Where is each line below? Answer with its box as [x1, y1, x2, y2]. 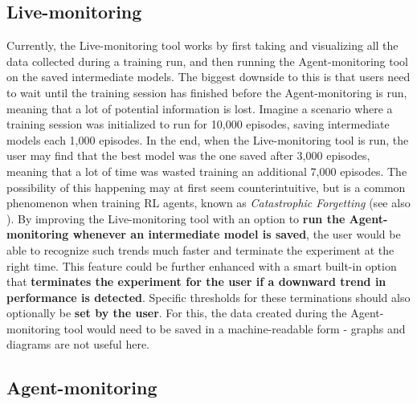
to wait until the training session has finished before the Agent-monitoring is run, [6, 84, 407, 100]
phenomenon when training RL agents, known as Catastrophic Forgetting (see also [6, 194, 411, 211]
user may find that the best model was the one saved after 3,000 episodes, [6, 147, 370, 164]
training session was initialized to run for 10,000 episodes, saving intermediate [6, 116, 390, 133]
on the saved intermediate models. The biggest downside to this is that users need [6, 68, 411, 85]
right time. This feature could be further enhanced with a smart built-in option [6, 257, 397, 274]
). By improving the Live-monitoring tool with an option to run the [6, 210, 345, 226]
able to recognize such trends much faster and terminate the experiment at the [6, 241, 395, 258]
